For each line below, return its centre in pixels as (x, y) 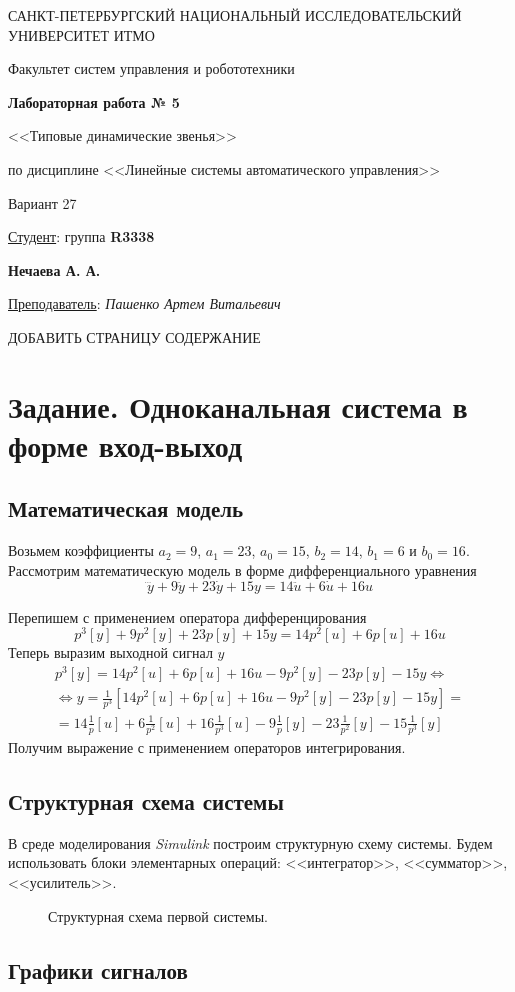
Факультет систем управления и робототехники (151, 68)
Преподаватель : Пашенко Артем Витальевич (144, 303)
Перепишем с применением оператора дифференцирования (187, 616)
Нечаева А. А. (54, 269)
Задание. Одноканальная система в (238, 405)
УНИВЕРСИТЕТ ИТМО (81, 34)
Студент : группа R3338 (81, 236)
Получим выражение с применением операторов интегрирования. (207, 746)
